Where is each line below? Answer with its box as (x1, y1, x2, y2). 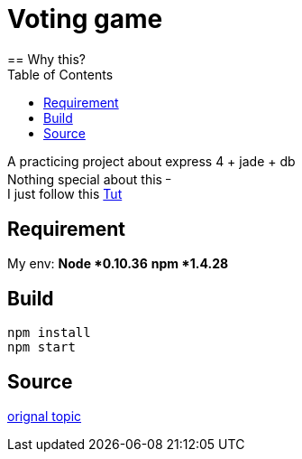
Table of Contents (7, 66, 114, 82)
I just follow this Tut (7, 186, 123, 202)
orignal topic (7, 407, 82, 424)
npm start (7, 340, 76, 355)
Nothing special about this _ (7, 168, 171, 187)
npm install (7, 325, 91, 341)
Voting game (7, 4, 163, 34)
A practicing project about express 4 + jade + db (7, 153, 296, 169)
